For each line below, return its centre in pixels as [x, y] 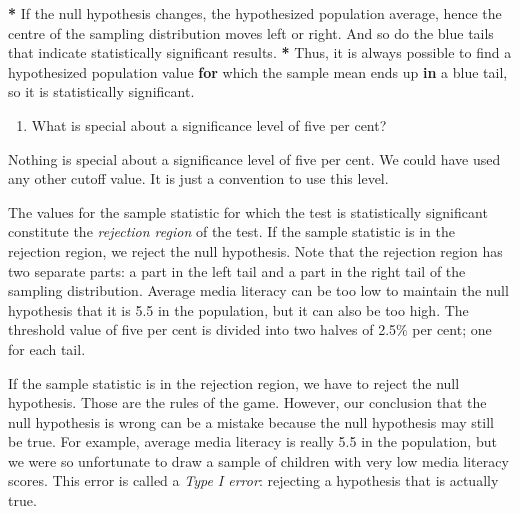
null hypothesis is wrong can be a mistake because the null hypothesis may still [251, 421]
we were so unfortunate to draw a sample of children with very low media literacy [258, 460]
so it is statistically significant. [101, 91]
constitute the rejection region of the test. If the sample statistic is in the [231, 231]
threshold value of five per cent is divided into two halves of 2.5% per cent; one [250, 329]
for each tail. [47, 348]
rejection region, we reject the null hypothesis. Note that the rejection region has [255, 250]
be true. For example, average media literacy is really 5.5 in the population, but [252, 441]
